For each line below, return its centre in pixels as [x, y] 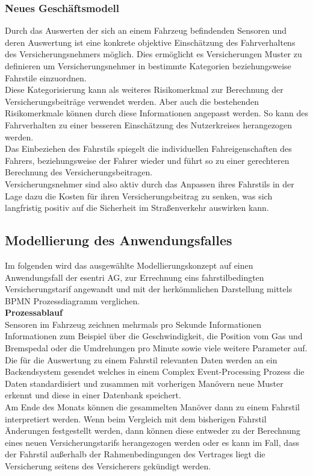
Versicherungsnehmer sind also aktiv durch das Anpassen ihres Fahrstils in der [150, 183]
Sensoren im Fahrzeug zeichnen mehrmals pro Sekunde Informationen [133, 324]
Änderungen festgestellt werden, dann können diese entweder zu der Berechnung [153, 431]
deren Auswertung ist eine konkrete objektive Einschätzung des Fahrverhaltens [150, 42]
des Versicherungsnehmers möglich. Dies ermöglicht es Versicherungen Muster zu [153, 54]
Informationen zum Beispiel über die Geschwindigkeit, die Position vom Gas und [154, 336]
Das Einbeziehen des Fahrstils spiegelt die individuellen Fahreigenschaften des [148, 149]
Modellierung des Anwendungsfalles [119, 240]
